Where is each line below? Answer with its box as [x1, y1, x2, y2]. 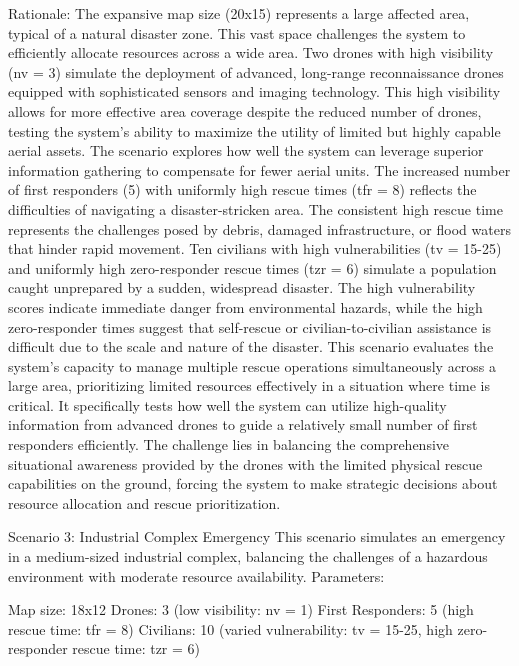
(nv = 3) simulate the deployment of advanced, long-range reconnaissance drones [8, 61, 504, 82]
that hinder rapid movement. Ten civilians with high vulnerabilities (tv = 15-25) [8, 238, 502, 259]
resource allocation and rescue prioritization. [8, 492, 281, 513]
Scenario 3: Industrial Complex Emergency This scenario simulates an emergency [8, 526, 506, 547]
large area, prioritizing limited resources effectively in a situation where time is [8, 375, 490, 396]
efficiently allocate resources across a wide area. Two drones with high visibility [8, 42, 494, 63]
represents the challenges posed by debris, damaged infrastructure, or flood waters [8, 218, 511, 239]
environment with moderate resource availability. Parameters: [8, 565, 385, 586]
